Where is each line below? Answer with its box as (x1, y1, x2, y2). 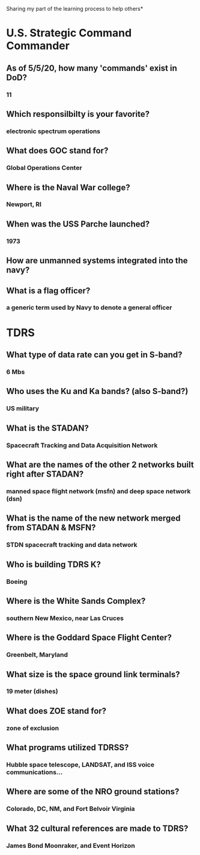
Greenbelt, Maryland (6, 651, 68, 659)
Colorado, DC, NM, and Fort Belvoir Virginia (6, 804, 135, 813)
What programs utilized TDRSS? (6, 742, 129, 753)
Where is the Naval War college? (6, 182, 130, 192)
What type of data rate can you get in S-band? (6, 349, 183, 360)
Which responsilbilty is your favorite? (6, 108, 150, 119)
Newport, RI (6, 200, 42, 208)
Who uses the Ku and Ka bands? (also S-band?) (6, 386, 189, 396)
